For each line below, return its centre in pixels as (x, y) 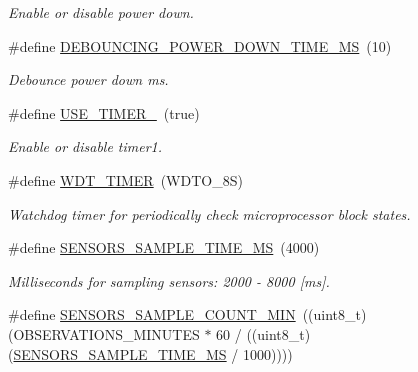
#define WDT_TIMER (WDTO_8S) (125, 179)
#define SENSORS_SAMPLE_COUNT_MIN (152, 314)
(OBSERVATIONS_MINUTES (104, 333)
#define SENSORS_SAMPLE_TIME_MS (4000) (164, 247)
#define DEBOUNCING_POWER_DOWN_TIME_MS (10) (200, 45)
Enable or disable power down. (101, 12)
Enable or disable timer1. (85, 146)
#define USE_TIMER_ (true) (104, 112)
